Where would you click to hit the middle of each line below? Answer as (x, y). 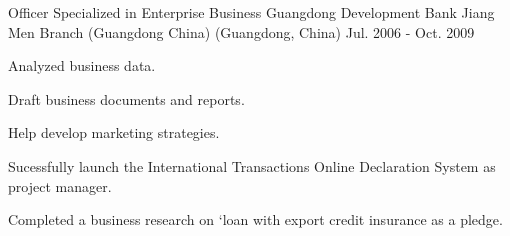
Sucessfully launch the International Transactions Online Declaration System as (252, 165)
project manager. (60, 185)
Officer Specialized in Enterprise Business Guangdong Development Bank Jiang (251, 12)
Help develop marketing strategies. (114, 132)
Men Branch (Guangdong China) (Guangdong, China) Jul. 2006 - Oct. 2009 (241, 31)
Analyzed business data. (82, 65)
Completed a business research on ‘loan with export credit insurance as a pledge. (255, 219)
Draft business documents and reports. (126, 98)
